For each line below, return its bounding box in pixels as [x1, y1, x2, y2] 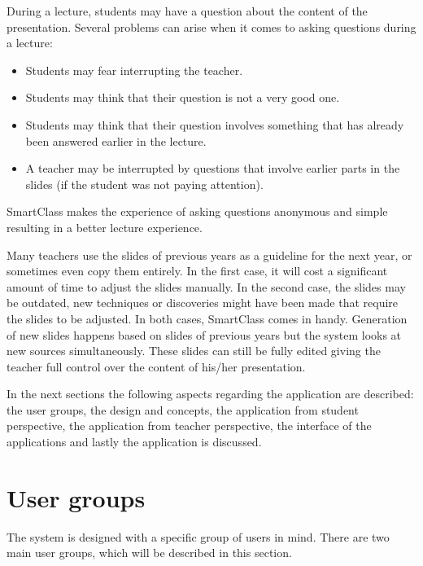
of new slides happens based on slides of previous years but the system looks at [7, 326, 402, 343]
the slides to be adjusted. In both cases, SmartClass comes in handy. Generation [7, 309, 408, 327]
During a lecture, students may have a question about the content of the [7, 2, 368, 19]
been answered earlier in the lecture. [25, 132, 207, 149]
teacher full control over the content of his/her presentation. [7, 358, 306, 375]
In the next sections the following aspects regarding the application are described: [7, 385, 414, 402]
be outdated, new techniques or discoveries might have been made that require [7, 294, 399, 311]
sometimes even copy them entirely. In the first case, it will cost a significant [7, 262, 388, 279]
